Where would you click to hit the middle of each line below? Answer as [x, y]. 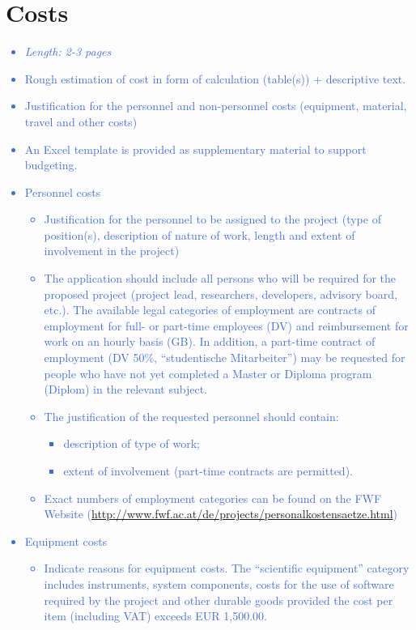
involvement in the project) [112, 251]
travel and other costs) [81, 121]
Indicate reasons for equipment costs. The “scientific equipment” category [227, 568]
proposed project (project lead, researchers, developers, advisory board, [221, 294]
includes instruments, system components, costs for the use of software [219, 583]
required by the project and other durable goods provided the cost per [219, 600]
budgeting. [51, 165]
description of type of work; [132, 443]
